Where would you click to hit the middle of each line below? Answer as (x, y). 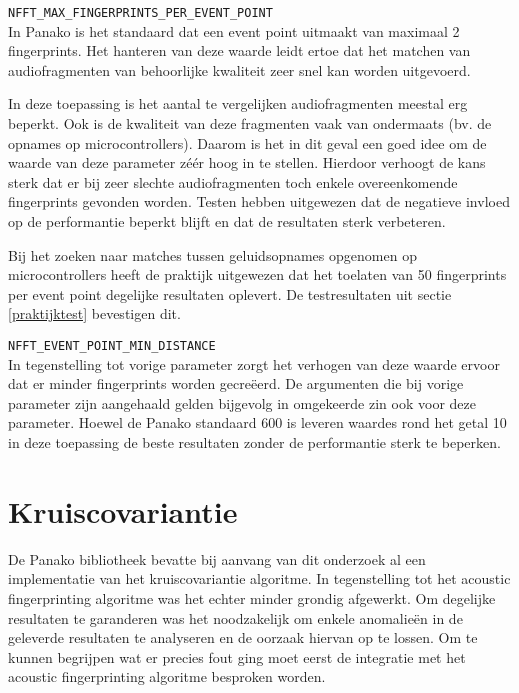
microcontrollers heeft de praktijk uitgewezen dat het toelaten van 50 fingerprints (257, 274)
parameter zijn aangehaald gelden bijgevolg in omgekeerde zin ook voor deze (242, 402)
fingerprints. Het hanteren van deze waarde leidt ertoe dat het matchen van (239, 50)
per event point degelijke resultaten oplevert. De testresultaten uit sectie (230, 293)
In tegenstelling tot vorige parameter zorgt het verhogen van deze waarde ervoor (254, 363)
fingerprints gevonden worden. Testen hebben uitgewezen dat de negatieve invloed (259, 201)
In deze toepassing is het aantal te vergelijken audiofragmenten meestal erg (238, 103)
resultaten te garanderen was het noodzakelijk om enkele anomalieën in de (235, 617)
